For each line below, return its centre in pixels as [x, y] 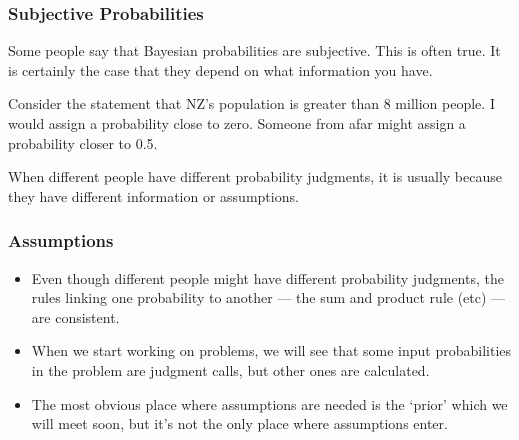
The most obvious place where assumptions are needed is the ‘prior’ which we [269, 403]
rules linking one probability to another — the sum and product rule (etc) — [268, 297]
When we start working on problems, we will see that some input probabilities [271, 350]
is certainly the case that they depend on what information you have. [220, 69]
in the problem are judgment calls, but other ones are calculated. [230, 369]
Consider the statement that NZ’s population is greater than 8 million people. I [251, 103]
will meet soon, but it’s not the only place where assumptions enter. [239, 423]
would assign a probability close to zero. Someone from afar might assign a [237, 123]
